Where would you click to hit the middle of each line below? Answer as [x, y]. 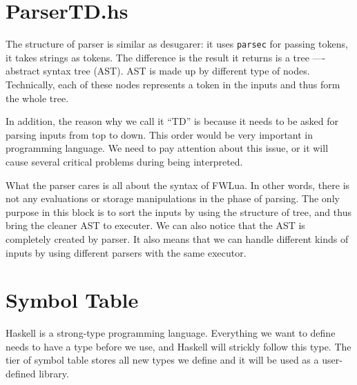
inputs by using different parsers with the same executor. [126, 252]
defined [21, 373]
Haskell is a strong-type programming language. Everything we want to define [171, 333]
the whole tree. [37, 98]
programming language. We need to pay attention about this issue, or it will [167, 148]
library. [54, 373]
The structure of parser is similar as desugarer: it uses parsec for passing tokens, [177, 44]
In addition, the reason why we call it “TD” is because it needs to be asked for [172, 121]
